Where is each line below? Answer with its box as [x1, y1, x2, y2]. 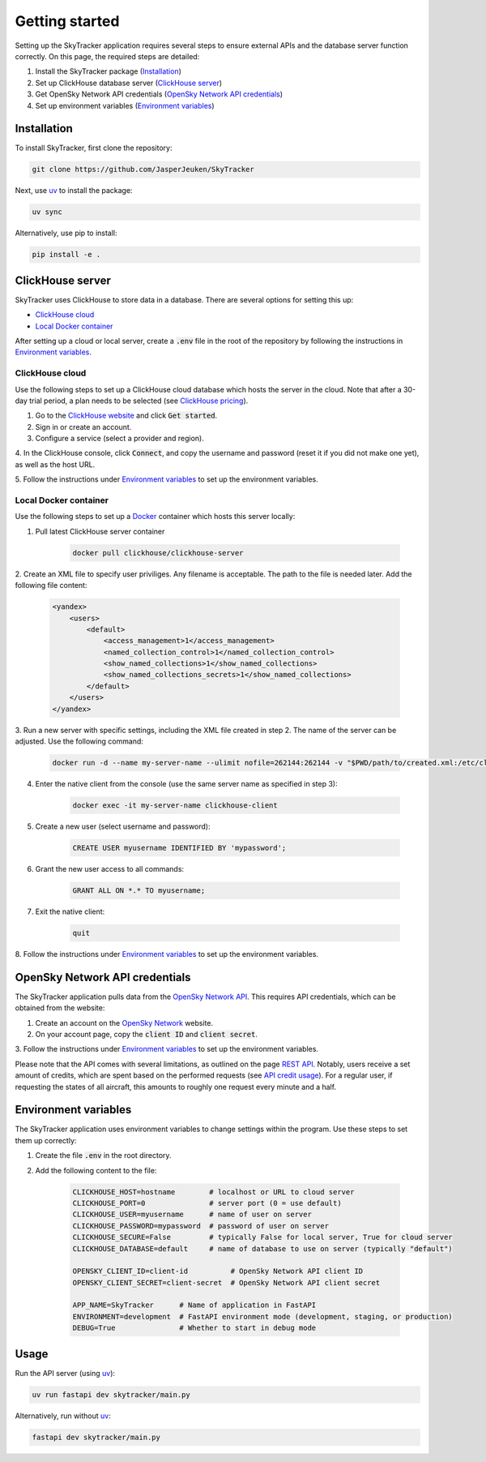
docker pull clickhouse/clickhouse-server [72, 548, 244, 557]
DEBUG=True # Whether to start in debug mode [72, 1323, 317, 1333]
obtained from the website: [15, 1003, 105, 1013]
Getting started [15, 12, 120, 30]
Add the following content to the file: [35, 1165, 157, 1175]
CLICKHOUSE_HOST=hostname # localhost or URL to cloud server [72, 1187, 355, 1196]
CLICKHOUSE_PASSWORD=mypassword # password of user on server [72, 1221, 330, 1230]
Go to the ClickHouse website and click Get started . [35, 410, 218, 421]
